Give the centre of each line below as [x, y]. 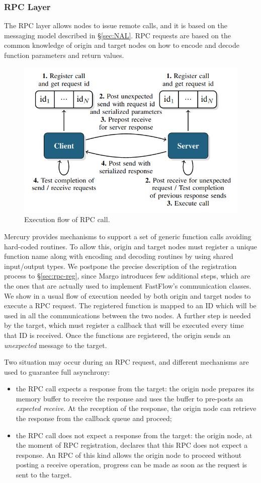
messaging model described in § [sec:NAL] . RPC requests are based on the [117, 35]
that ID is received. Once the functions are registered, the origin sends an [117, 335]
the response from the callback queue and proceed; [94, 418]
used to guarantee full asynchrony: [57, 371]
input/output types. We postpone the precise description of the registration [120, 266]
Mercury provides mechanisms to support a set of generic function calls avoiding [128, 236]
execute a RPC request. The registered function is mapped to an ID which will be [130, 305]
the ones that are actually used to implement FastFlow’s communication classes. [128, 285]
